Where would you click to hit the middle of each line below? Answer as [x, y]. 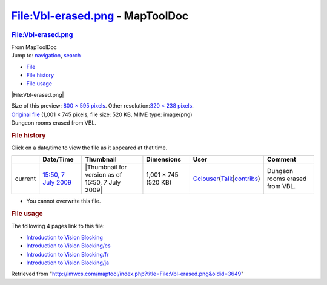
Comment [282, 159]
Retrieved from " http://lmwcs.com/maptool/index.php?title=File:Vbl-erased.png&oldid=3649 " [127, 274]
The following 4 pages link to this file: [58, 226]
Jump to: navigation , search [46, 56]
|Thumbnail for [106, 168]
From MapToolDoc [34, 47]
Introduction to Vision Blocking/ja [68, 263]
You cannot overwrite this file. [64, 201]
